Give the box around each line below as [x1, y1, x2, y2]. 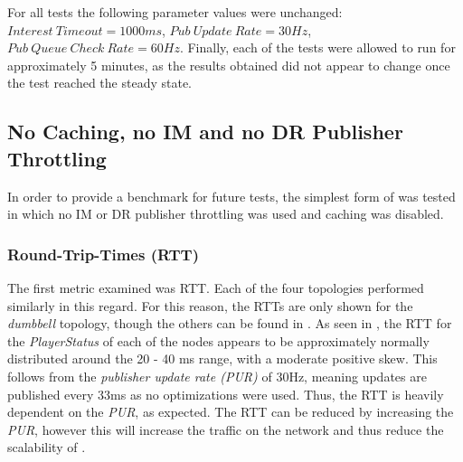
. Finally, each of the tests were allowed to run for [179, 38, 456, 57]
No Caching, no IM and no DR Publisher [7, 118, 403, 146]
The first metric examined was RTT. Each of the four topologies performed [7, 278, 424, 297]
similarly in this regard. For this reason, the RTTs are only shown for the [7, 296, 413, 315]
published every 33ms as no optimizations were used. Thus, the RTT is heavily [7, 384, 444, 403]
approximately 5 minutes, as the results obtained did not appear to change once [7, 55, 450, 74]
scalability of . [7, 438, 86, 457]
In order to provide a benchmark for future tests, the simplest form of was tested [7, 186, 456, 205]
